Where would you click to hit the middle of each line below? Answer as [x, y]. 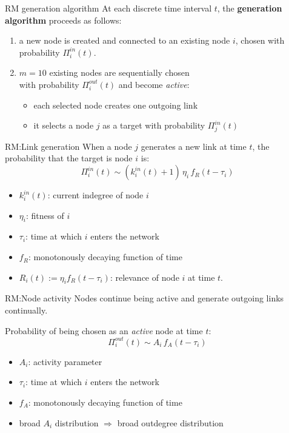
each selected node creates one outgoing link [116, 105]
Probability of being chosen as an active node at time [104, 330]
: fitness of [45, 215]
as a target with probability [154, 125]
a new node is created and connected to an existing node [125, 40]
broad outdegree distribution [170, 422]
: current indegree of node [95, 195]
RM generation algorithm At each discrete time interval [108, 8]
